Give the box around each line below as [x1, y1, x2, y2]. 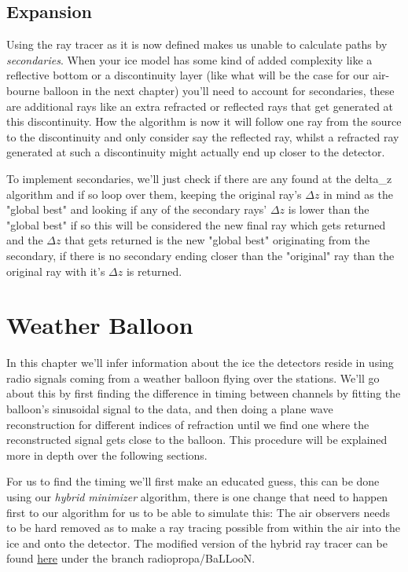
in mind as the [323, 185, 393, 202]
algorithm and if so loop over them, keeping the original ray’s [6, 185, 302, 202]
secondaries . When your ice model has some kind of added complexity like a [6, 51, 373, 68]
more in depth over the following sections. [6, 446, 208, 463]
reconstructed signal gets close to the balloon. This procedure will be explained [6, 431, 388, 448]
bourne [6, 82, 40, 98]
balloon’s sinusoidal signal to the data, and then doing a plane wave [6, 401, 333, 417]
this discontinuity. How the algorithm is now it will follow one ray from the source [6, 113, 402, 130]
